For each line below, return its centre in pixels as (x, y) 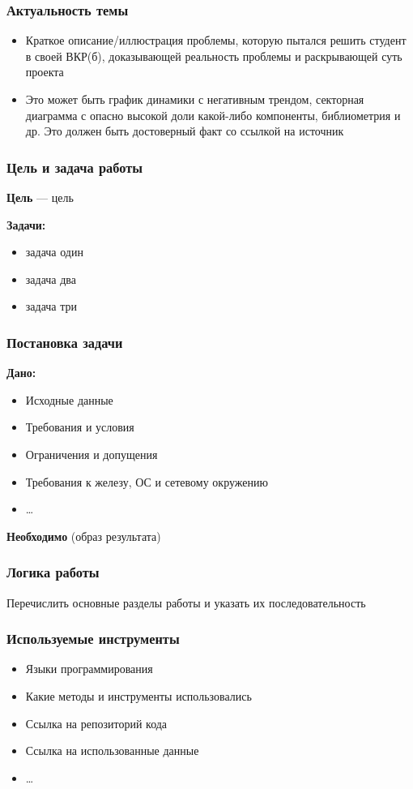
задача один (54, 252)
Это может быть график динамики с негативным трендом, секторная (195, 99)
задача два (51, 279)
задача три (51, 306)
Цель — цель (40, 197)
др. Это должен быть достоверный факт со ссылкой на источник (185, 131)
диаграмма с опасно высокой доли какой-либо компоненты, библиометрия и (213, 115)
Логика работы (53, 572)
